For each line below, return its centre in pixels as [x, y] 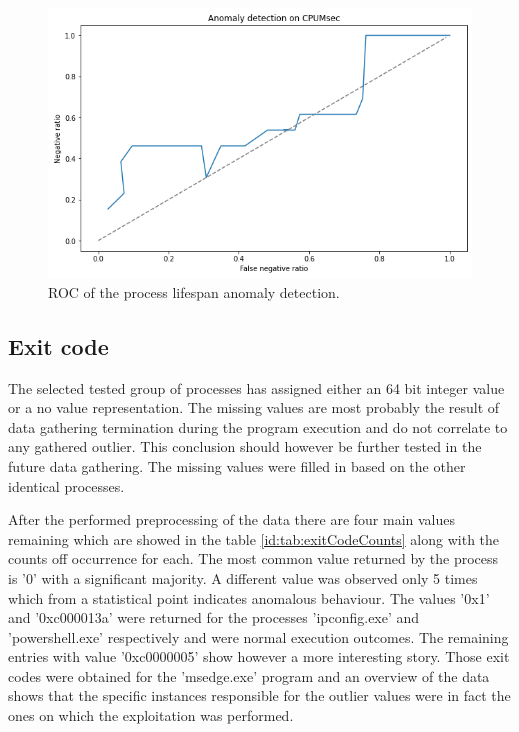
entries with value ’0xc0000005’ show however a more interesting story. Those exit [259, 656]
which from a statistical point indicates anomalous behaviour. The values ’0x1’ [249, 597]
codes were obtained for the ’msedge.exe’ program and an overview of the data [249, 675]
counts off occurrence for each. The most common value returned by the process [253, 558]
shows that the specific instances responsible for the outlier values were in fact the [259, 695]
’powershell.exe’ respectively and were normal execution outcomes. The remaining [258, 636]
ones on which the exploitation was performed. [151, 715]
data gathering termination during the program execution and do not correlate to [258, 426]
